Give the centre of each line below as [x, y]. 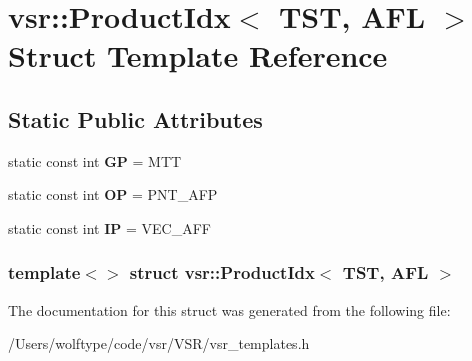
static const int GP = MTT [95, 160]
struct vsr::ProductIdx [222, 272]
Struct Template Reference [198, 55]
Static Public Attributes [135, 118]
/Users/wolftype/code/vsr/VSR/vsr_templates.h [159, 343]
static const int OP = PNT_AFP [113, 194]
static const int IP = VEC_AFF [109, 227]
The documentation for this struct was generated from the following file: [229, 309]
